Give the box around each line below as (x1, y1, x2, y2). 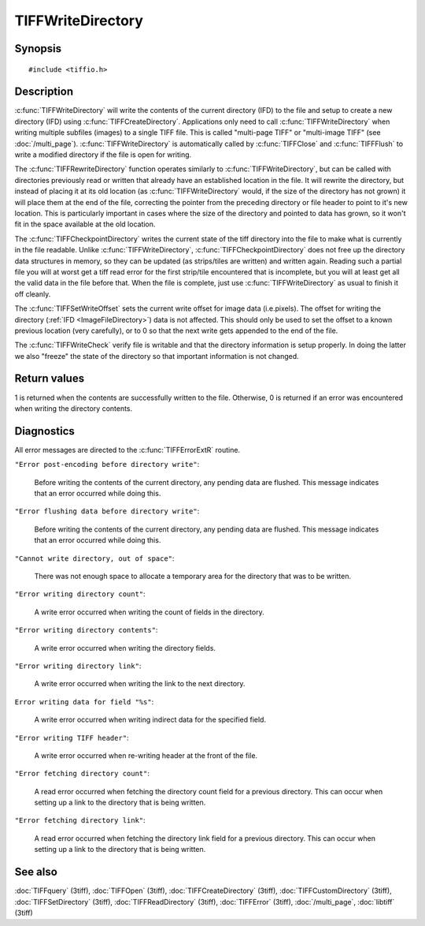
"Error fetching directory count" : (14, 769, 150, 779)
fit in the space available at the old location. (14, 219, 156, 229)
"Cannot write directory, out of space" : (14, 553, 175, 563)
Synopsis (14, 42, 62, 55)
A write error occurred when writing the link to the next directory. (34, 679, 246, 689)
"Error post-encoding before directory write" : (14, 460, 200, 469)
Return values (14, 372, 85, 386)
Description (14, 85, 74, 99)
